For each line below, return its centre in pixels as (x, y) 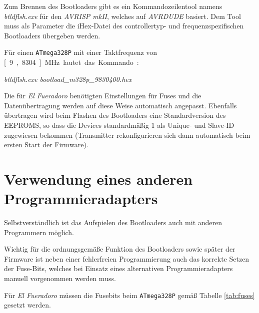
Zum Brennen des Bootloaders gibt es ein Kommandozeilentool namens (113, 6)
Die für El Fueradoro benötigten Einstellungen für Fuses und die (103, 96)
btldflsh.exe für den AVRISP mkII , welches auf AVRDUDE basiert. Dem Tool (122, 16)
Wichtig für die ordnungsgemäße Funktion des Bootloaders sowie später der (120, 249)
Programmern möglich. (39, 232)
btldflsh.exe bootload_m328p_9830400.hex (68, 79)
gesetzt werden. (27, 305)
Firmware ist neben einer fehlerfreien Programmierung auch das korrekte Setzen (127, 258)
